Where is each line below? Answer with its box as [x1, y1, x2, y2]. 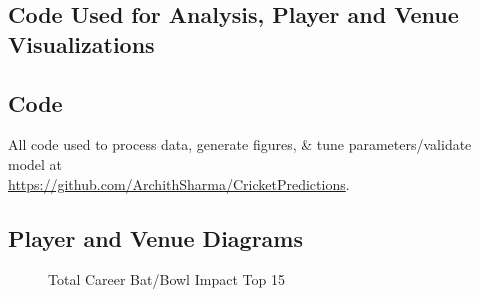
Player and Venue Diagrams [8, 222, 303, 253]
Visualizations [8, 28, 155, 59]
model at [8, 153, 63, 174]
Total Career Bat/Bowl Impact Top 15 [48, 269, 285, 290]
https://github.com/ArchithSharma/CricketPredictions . [8, 173, 350, 194]
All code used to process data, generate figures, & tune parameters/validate [8, 134, 472, 155]
